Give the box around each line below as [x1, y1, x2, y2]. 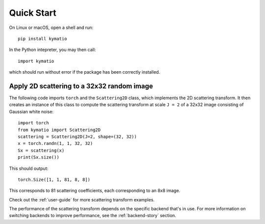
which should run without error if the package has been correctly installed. [9, 69, 160, 75]
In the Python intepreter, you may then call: [9, 47, 96, 53]
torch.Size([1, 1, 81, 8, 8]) [18, 177, 91, 182]
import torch [18, 120, 49, 126]
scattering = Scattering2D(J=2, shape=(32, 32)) [18, 134, 137, 140]
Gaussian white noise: [9, 109, 54, 114]
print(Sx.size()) [18, 155, 59, 160]
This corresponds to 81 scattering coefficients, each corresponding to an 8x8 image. [9, 188, 181, 194]
